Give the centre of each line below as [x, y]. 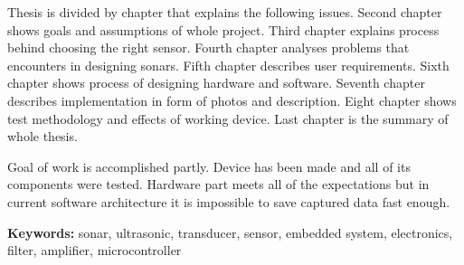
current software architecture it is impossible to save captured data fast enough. [229, 201]
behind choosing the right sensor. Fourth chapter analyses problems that [208, 47]
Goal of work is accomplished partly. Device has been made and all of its [209, 166]
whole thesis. [43, 136]
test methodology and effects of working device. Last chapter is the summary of [228, 118]
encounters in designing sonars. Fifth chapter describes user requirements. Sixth [228, 65]
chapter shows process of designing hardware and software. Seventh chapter [216, 83]
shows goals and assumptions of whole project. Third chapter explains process [223, 29]
